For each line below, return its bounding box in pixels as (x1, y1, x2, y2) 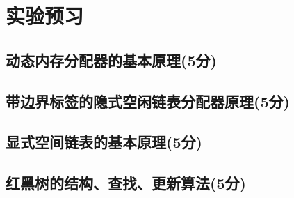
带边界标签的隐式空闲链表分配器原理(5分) (6, 90, 290, 112)
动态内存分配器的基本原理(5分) (6, 49, 217, 70)
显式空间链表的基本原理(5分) (6, 131, 202, 153)
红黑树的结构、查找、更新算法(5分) (6, 172, 246, 194)
